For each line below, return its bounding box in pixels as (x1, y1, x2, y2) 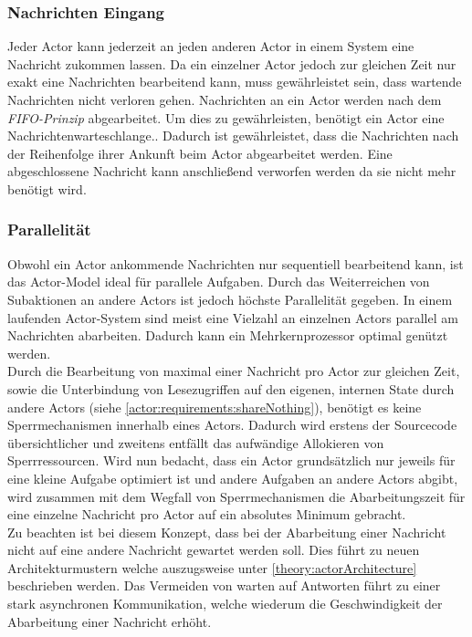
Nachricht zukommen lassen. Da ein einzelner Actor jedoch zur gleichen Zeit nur (7, 54, 456, 73)
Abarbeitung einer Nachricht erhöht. (7, 611, 212, 631)
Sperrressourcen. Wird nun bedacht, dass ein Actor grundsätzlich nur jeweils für (7, 451, 456, 470)
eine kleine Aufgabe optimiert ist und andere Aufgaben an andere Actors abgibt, (7, 468, 458, 487)
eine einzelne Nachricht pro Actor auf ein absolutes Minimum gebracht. (7, 505, 406, 524)
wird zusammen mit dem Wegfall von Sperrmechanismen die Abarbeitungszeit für (7, 486, 466, 506)
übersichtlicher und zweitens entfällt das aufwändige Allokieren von (7, 433, 384, 452)
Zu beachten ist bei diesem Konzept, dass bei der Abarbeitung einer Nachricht (7, 522, 446, 541)
